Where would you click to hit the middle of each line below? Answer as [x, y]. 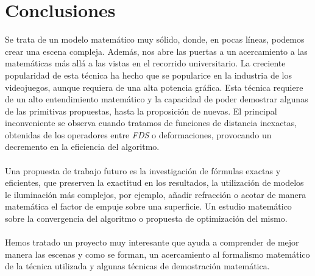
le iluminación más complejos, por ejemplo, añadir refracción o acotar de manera [156, 194]
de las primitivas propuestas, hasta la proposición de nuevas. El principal [141, 111]
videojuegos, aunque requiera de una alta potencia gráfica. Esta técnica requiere [154, 87]
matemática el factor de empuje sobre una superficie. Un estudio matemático [148, 206]
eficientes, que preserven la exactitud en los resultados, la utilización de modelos [154, 182]
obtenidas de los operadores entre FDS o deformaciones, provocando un [138, 134]
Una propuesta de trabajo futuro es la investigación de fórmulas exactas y [143, 170]
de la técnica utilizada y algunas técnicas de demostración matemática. [137, 266]
